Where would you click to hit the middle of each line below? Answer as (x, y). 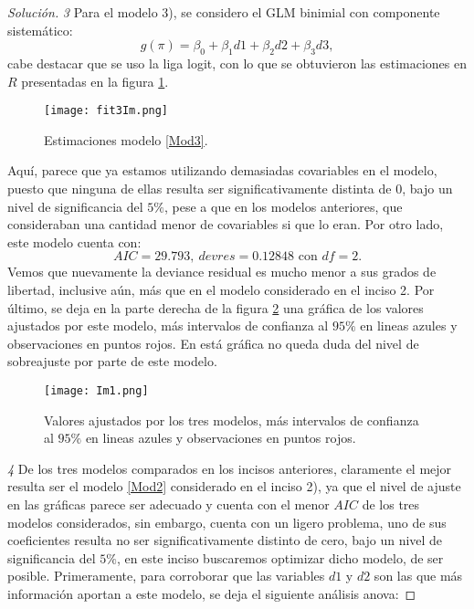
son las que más (418, 576)
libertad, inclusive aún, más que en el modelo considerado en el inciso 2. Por (221, 289)
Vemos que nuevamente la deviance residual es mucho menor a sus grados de (222, 272)
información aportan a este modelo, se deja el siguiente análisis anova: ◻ (212, 593)
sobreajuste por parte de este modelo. (112, 361)
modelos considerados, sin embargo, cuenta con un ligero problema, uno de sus (227, 522)
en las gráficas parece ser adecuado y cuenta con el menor (169, 504)
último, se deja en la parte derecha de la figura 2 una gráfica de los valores (216, 307)
